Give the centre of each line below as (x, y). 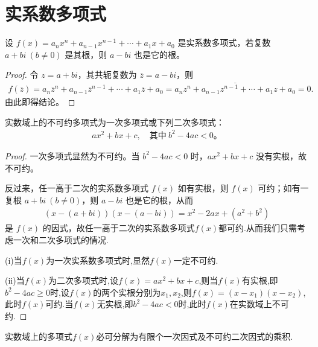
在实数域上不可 (259, 304)
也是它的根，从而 (160, 199)
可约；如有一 (283, 188)
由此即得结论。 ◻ (40, 102)
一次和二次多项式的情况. (61, 239)
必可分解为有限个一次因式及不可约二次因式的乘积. (195, 336)
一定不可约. (196, 260)
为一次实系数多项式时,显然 (98, 260)
